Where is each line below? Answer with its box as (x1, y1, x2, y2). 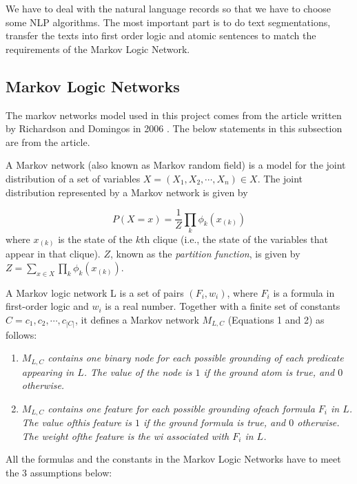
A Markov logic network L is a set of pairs (6, 285, 184, 299)
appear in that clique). (6, 246, 101, 261)
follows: (6, 327, 37, 341)
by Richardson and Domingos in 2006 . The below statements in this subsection (6, 121, 343, 136)
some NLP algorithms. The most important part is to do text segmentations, (6, 14, 331, 29)
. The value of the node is (83, 364, 192, 379)
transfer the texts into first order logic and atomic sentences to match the (6, 28, 316, 43)
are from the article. (6, 134, 90, 149)
